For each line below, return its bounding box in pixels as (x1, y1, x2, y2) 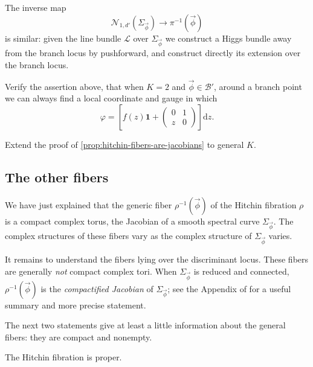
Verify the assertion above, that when (5, 80, 144, 92)
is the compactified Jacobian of (40, 282, 153, 295)
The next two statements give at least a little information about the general (5, 319, 286, 331)
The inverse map (5, 1, 66, 13)
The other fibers (5, 167, 109, 186)
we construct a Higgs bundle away (165, 31, 292, 44)
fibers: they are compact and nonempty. (5, 330, 152, 343)
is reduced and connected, (193, 264, 289, 277)
